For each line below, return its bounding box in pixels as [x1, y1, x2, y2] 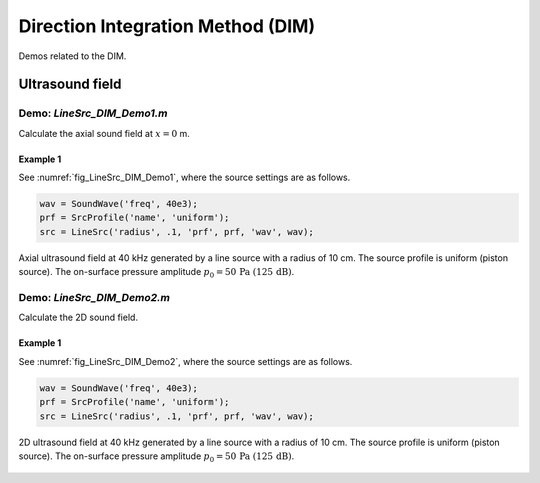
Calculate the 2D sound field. [18, 311, 139, 324]
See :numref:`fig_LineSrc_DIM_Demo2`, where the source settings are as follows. [18, 355, 353, 367]
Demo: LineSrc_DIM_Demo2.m [18, 291, 170, 304]
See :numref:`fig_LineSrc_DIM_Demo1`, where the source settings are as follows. [18, 171, 351, 184]
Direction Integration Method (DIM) [18, 15, 316, 37]
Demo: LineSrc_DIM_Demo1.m [18, 106, 168, 120]
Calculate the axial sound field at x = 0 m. [18, 127, 190, 139]
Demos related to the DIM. [18, 50, 127, 62]
